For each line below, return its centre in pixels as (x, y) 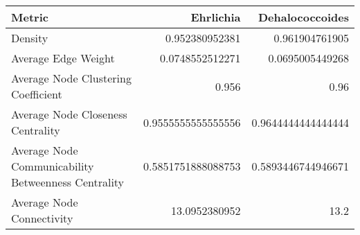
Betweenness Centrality (68, 182)
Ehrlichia (216, 17)
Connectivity (42, 218)
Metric (30, 17)
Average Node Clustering (71, 78)
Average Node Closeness (69, 114)
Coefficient (37, 94)
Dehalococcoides (304, 17)
